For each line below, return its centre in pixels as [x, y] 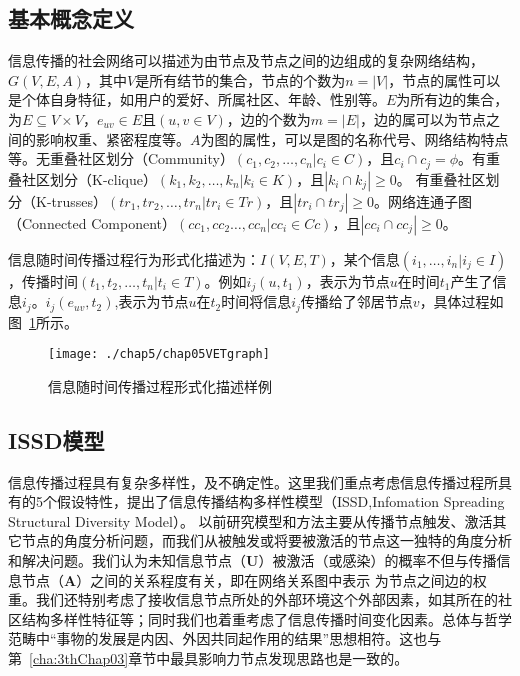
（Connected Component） [92, 222]
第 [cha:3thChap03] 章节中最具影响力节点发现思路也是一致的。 [208, 657]
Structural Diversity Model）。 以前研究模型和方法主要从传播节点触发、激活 [250, 520]
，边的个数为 [268, 118]
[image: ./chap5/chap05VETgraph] [159, 354]
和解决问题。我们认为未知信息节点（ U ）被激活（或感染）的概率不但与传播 [252, 559]
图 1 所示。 [43, 321]
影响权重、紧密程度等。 [112, 138]
